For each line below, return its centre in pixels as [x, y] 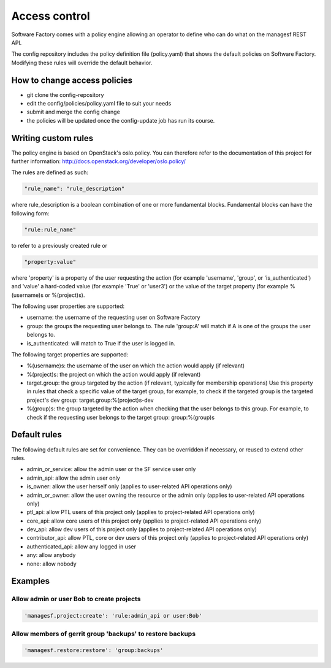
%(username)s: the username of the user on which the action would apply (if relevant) [136, 366]
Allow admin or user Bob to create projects [76, 599]
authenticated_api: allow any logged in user [81, 547]
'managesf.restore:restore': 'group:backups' [94, 651]
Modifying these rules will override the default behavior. [82, 63]
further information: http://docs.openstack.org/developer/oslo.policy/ [99, 161]
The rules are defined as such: [50, 172]
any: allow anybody [51, 555]
